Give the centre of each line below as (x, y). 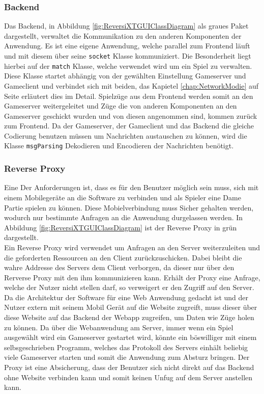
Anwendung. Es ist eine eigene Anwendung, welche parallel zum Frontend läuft (127, 46)
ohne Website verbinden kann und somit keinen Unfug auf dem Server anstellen (128, 377)
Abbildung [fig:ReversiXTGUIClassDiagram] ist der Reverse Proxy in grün (121, 227)
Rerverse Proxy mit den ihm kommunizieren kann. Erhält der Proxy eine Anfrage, (132, 277)
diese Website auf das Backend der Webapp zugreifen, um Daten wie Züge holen (129, 317)
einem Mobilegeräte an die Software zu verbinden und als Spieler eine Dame (123, 197)
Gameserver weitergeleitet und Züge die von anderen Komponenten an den (121, 106)
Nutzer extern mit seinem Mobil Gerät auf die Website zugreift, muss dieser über (131, 307)
